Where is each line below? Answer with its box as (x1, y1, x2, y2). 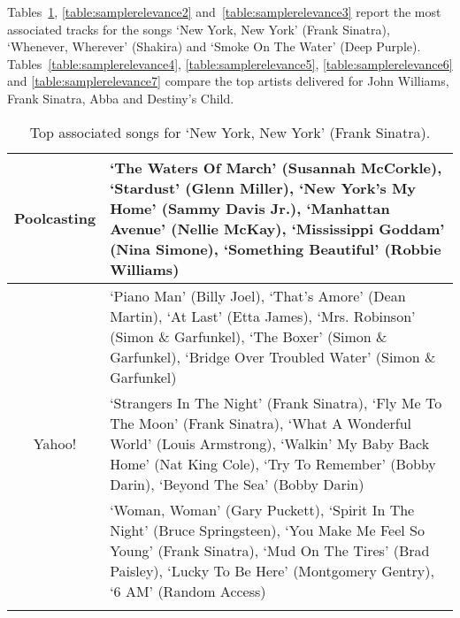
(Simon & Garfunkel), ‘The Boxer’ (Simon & (110, 325, 387, 347)
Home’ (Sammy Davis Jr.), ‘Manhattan (110, 197, 390, 218)
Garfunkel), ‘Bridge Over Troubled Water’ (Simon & (110, 346, 436, 367)
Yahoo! (33, 432, 77, 454)
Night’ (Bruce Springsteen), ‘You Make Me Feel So (110, 519, 425, 540)
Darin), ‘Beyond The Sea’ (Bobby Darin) (110, 473, 364, 494)
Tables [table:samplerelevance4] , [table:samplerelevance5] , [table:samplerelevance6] (7, 54, 453, 72)
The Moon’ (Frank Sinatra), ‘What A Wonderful (110, 412, 412, 433)
